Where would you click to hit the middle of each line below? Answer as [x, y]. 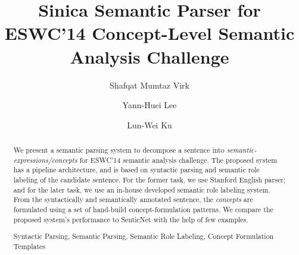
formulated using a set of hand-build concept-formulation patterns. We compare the [143, 210]
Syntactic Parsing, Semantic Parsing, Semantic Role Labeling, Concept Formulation [144, 236]
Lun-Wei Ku [149, 125]
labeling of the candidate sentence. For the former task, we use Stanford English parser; [149, 180]
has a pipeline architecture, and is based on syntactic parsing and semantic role [136, 170]
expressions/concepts [45, 160]
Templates [29, 246]
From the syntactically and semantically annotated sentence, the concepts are [133, 199]
